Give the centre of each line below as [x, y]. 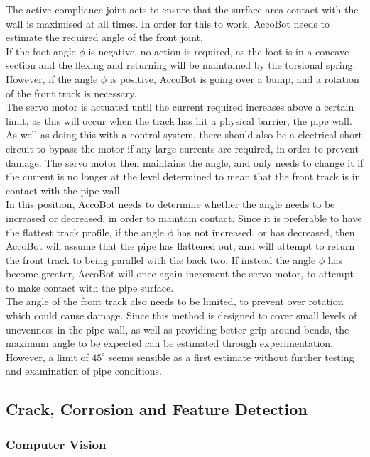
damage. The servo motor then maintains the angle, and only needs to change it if [185, 162]
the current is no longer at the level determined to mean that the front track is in [183, 176]
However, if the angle [52, 78]
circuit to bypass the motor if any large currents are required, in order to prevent [182, 148]
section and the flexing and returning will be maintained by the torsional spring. [181, 65]
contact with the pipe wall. [64, 190]
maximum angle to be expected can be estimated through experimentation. [169, 343]
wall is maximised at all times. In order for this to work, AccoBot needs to [168, 23]
